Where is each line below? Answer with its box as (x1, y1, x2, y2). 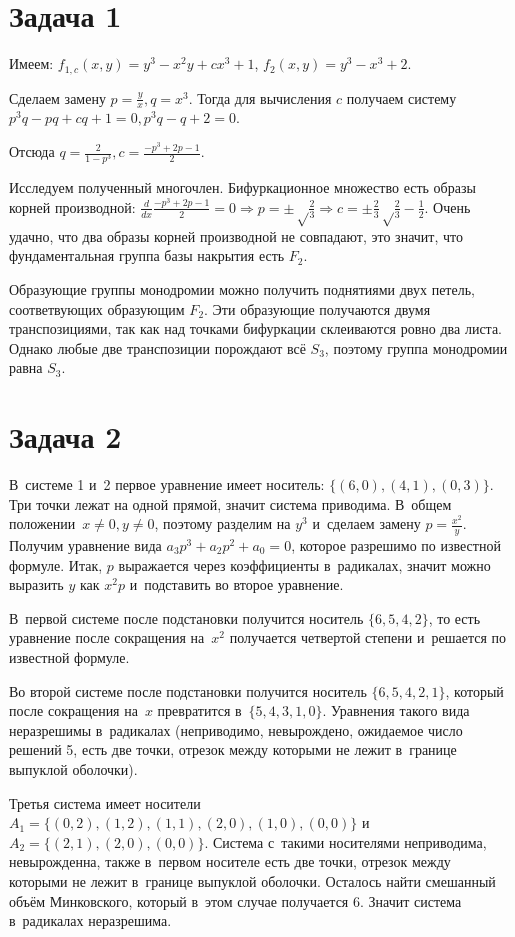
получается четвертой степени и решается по (229, 627, 506, 648)
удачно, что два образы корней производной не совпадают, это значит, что (9, 225, 463, 246)
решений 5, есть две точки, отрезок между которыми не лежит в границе (9, 739, 457, 760)
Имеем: (9, 53, 54, 74)
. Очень (424, 196, 471, 217)
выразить (9, 574, 64, 595)
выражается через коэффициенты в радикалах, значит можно (118, 554, 491, 575)
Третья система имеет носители (9, 792, 201, 813)
